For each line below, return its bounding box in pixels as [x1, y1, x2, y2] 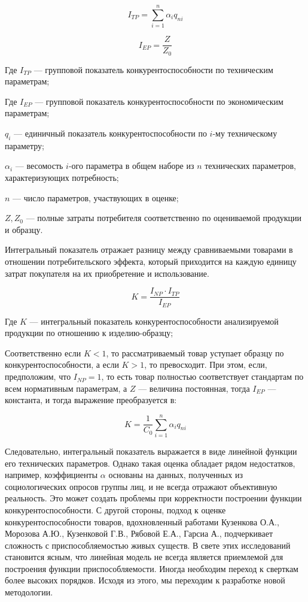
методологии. [5, 586, 53, 598]
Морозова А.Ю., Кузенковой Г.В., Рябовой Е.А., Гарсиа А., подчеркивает [5, 527, 273, 540]
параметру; [5, 139, 44, 152]
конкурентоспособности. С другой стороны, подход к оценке [5, 503, 226, 516]
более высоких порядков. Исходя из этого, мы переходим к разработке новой [5, 574, 285, 586]
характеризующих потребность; [5, 171, 119, 183]
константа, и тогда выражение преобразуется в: [5, 394, 177, 406]
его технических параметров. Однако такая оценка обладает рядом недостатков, [5, 456, 295, 469]
